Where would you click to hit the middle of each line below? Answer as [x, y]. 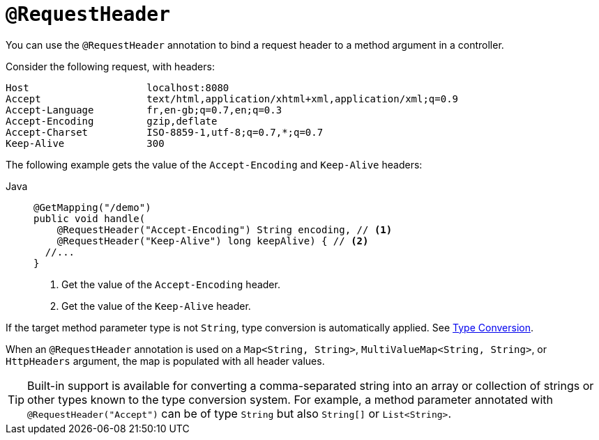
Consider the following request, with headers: [110, 66]
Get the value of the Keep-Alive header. [156, 306]
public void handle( [90, 218]
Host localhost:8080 [117, 87]
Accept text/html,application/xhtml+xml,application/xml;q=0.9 [232, 99]
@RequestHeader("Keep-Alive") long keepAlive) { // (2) [213, 241]
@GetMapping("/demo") [92, 207]
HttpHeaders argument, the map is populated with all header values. [165, 361]
